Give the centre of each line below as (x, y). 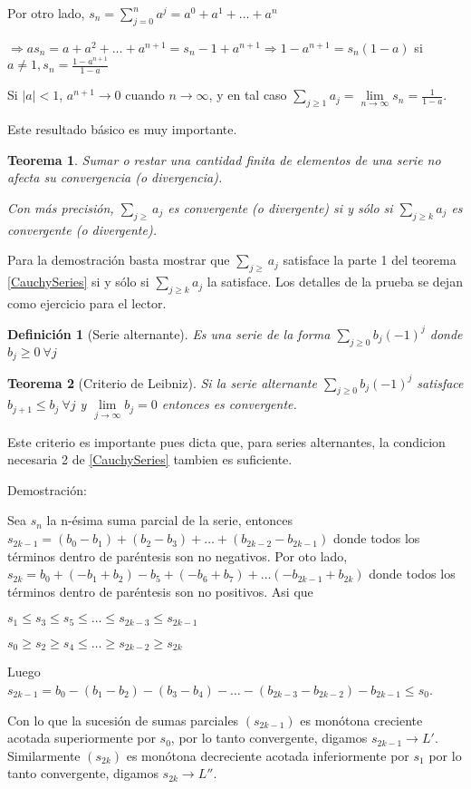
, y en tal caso (248, 95)
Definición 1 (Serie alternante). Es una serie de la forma (169, 333)
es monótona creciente (361, 720)
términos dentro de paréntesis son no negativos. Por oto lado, (178, 555)
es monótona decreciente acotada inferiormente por (268, 755)
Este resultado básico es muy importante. (122, 129)
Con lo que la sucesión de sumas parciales (123, 720)
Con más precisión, (61, 207)
